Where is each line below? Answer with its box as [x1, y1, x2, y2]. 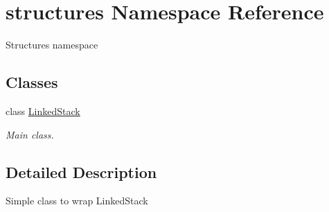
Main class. [6, 127, 54, 141]
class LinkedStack [6, 103, 80, 118]
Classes [6, 71, 58, 93]
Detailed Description [6, 161, 157, 182]
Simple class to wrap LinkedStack [6, 193, 148, 208]
